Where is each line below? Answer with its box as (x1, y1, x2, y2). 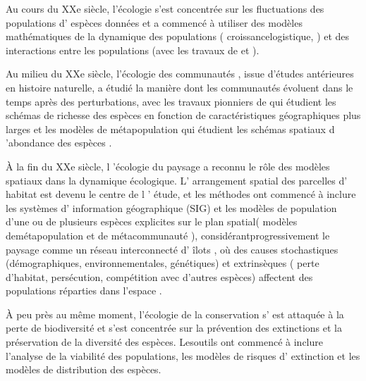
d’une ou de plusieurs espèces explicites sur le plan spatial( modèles (6, 214, 298, 229)
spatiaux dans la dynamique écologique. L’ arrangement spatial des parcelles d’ (6, 173, 348, 187)
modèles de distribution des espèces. (6, 362, 161, 377)
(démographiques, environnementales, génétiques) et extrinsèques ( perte (6, 256, 319, 270)
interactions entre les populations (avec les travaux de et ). (6, 42, 260, 57)
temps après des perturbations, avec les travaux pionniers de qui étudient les (6, 94, 336, 108)
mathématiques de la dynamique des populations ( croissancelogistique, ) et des (6, 29, 350, 44)
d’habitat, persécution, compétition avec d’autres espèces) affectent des (6, 269, 313, 284)
